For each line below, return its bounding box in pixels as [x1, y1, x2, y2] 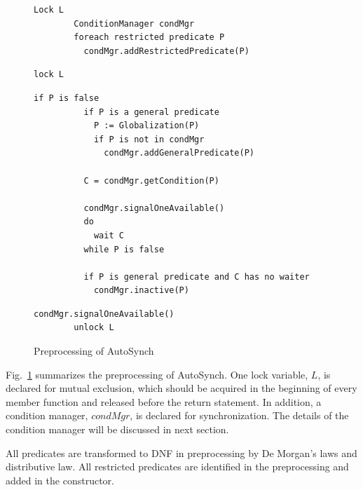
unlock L [74, 322, 114, 333]
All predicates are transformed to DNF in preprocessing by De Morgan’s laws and [6, 445, 357, 460]
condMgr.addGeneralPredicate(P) [104, 148, 254, 158]
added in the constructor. [6, 472, 114, 487]
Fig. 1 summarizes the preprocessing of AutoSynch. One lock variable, [6, 367, 308, 381]
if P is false [34, 93, 100, 103]
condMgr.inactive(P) [93, 285, 189, 296]
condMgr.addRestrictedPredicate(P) [83, 46, 249, 56]
